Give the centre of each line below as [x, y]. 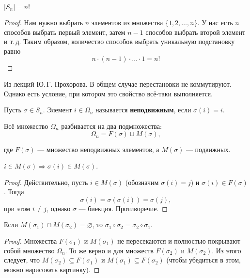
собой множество [29, 250]
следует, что [22, 260]
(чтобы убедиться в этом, [203, 260]
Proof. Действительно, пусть [46, 182]
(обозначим [142, 182]
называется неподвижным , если [143, 110]
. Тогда [14, 192]
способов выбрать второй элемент [195, 32]
